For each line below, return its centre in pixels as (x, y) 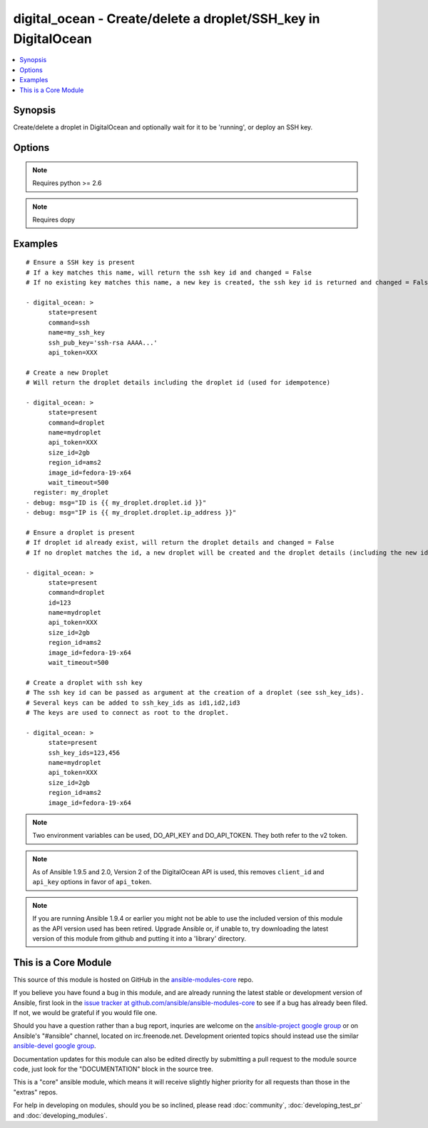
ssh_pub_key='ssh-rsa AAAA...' (103, 342)
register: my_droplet (71, 493)
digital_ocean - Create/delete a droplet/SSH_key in (167, 19)
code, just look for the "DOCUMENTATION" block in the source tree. (113, 1069)
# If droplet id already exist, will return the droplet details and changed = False (180, 543)
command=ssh (69, 322)
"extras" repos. (36, 1092)
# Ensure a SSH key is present (81, 262)
